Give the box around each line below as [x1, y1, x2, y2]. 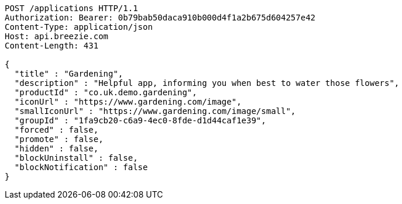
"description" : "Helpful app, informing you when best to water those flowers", [14, 78, 400, 88]
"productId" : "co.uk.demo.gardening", [14, 88, 197, 97]
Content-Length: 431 [5, 41, 99, 50]
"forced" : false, [14, 125, 99, 134]
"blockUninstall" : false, [14, 153, 138, 162]
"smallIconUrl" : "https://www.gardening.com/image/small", [14, 106, 296, 116]
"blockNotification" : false [14, 162, 148, 172]
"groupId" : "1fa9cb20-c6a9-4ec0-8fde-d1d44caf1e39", [14, 116, 266, 125]
